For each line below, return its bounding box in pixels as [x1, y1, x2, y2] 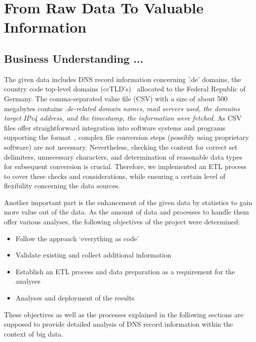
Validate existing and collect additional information [15, 250, 171, 260]
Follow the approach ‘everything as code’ [15, 233, 139, 243]
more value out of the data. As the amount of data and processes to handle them [4, 207, 249, 217]
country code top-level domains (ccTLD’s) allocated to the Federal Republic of [4, 84, 246, 94]
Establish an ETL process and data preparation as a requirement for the [15, 266, 235, 276]
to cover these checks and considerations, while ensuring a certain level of [4, 171, 225, 181]
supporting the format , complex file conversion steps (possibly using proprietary [4, 132, 249, 142]
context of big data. [4, 328, 64, 339]
